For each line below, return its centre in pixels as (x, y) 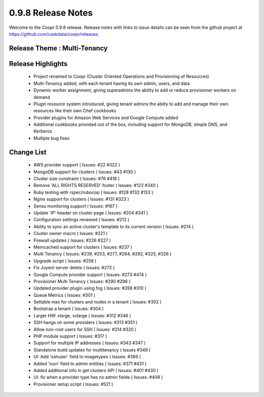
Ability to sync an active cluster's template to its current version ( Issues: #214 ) (114, 226)
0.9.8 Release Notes (51, 13)
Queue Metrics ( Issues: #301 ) (64, 295)
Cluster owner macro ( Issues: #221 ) (70, 234)
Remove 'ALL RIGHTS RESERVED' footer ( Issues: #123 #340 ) (96, 186)
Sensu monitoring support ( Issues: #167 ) (76, 206)
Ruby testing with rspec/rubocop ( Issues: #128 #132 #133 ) (93, 192)
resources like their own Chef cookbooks (75, 111)
